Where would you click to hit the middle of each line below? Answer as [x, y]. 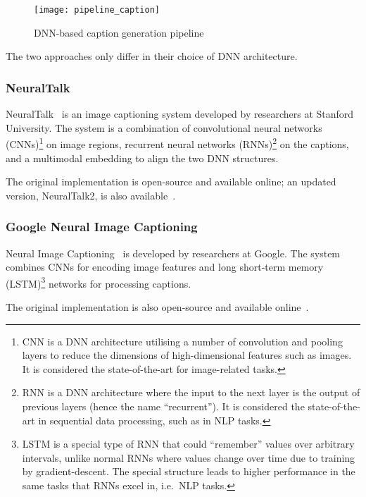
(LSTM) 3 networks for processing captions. [99, 282]
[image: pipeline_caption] [97, 10]
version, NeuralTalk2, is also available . [91, 195]
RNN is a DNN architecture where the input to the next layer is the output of [191, 392]
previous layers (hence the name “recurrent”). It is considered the [163, 406]
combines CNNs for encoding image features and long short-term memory [165, 267]
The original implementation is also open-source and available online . [157, 306]
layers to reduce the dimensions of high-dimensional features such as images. [187, 355]
